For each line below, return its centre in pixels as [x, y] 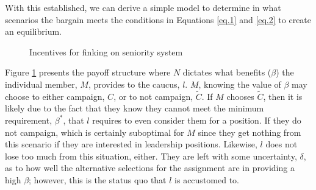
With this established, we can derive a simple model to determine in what [143, 7]
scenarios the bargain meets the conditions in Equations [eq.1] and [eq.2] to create [158, 19]
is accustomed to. [207, 179]
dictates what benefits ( [227, 72]
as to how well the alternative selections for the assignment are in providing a [150, 168]
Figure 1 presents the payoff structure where [88, 72]
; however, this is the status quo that [98, 179]
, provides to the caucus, [134, 84]
